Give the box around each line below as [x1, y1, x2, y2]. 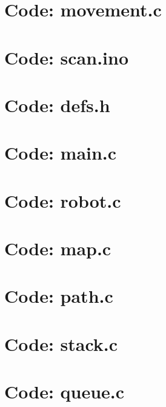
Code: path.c [4, 283, 113, 308]
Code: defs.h [4, 92, 110, 117]
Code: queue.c [4, 379, 125, 404]
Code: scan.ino [4, 44, 128, 69]
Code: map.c [4, 236, 111, 261]
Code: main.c [4, 140, 117, 165]
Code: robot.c [4, 188, 121, 213]
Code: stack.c [4, 331, 118, 356]
